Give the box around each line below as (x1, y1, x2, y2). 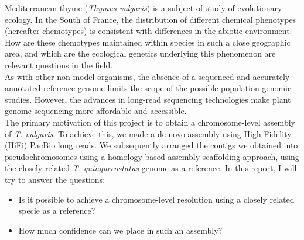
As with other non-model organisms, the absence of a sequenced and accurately (5, 70, 290, 82)
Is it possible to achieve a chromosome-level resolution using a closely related (18, 193, 295, 205)
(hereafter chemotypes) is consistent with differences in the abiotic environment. (5, 25, 292, 37)
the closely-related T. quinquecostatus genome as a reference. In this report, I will (5, 162, 297, 174)
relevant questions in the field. (5, 58, 113, 71)
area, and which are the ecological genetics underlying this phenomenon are (5, 47, 276, 60)
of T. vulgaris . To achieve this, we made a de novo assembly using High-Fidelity (5, 127, 292, 140)
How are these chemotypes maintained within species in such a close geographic (5, 36, 291, 48)
